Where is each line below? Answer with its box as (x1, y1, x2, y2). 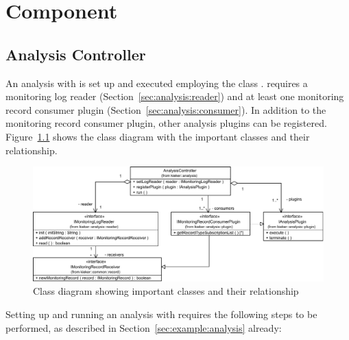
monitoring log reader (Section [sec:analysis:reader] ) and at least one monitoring (5, 89, 344, 104)
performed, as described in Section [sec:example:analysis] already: (5, 320, 282, 335)
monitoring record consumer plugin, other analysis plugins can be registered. (5, 116, 327, 130)
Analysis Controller (5, 43, 146, 64)
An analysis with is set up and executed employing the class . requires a (5, 75, 308, 90)
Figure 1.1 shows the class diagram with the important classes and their (5, 129, 310, 143)
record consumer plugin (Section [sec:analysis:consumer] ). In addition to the (5, 102, 326, 117)
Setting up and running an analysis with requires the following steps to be (5, 307, 317, 321)
